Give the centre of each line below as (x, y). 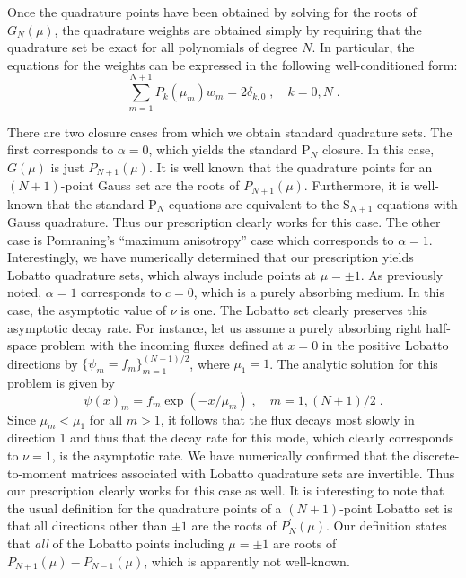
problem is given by (61, 383)
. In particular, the (363, 47)
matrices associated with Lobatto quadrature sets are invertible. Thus (263, 473)
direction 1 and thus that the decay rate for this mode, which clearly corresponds (231, 438)
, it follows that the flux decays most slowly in (287, 419)
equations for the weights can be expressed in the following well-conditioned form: (233, 64)
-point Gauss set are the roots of (150, 185)
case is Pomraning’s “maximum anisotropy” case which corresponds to (201, 239)
